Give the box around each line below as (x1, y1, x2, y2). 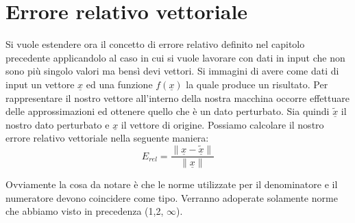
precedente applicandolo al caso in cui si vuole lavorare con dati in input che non (5, 50, 345, 64)
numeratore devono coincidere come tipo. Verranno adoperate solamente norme (5, 190, 338, 205)
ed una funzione (86, 77, 153, 91)
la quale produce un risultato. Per (186, 77, 328, 91)
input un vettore (5, 77, 75, 91)
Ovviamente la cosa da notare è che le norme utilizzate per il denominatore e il (5, 177, 338, 192)
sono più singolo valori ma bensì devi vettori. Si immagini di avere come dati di (5, 64, 339, 78)
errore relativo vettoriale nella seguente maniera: (5, 131, 209, 145)
